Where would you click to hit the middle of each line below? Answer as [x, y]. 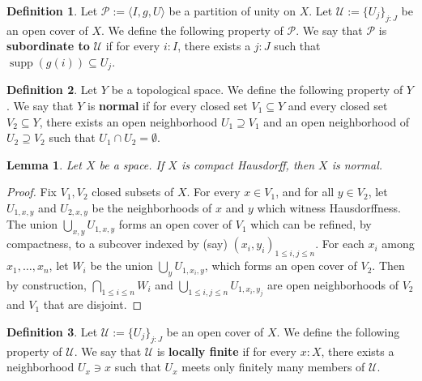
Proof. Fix [32, 192]
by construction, [47, 284]
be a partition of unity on [232, 11]
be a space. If [132, 164]
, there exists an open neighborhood [128, 121]
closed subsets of [133, 192]
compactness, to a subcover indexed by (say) [117, 244]
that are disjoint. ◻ [93, 304]
